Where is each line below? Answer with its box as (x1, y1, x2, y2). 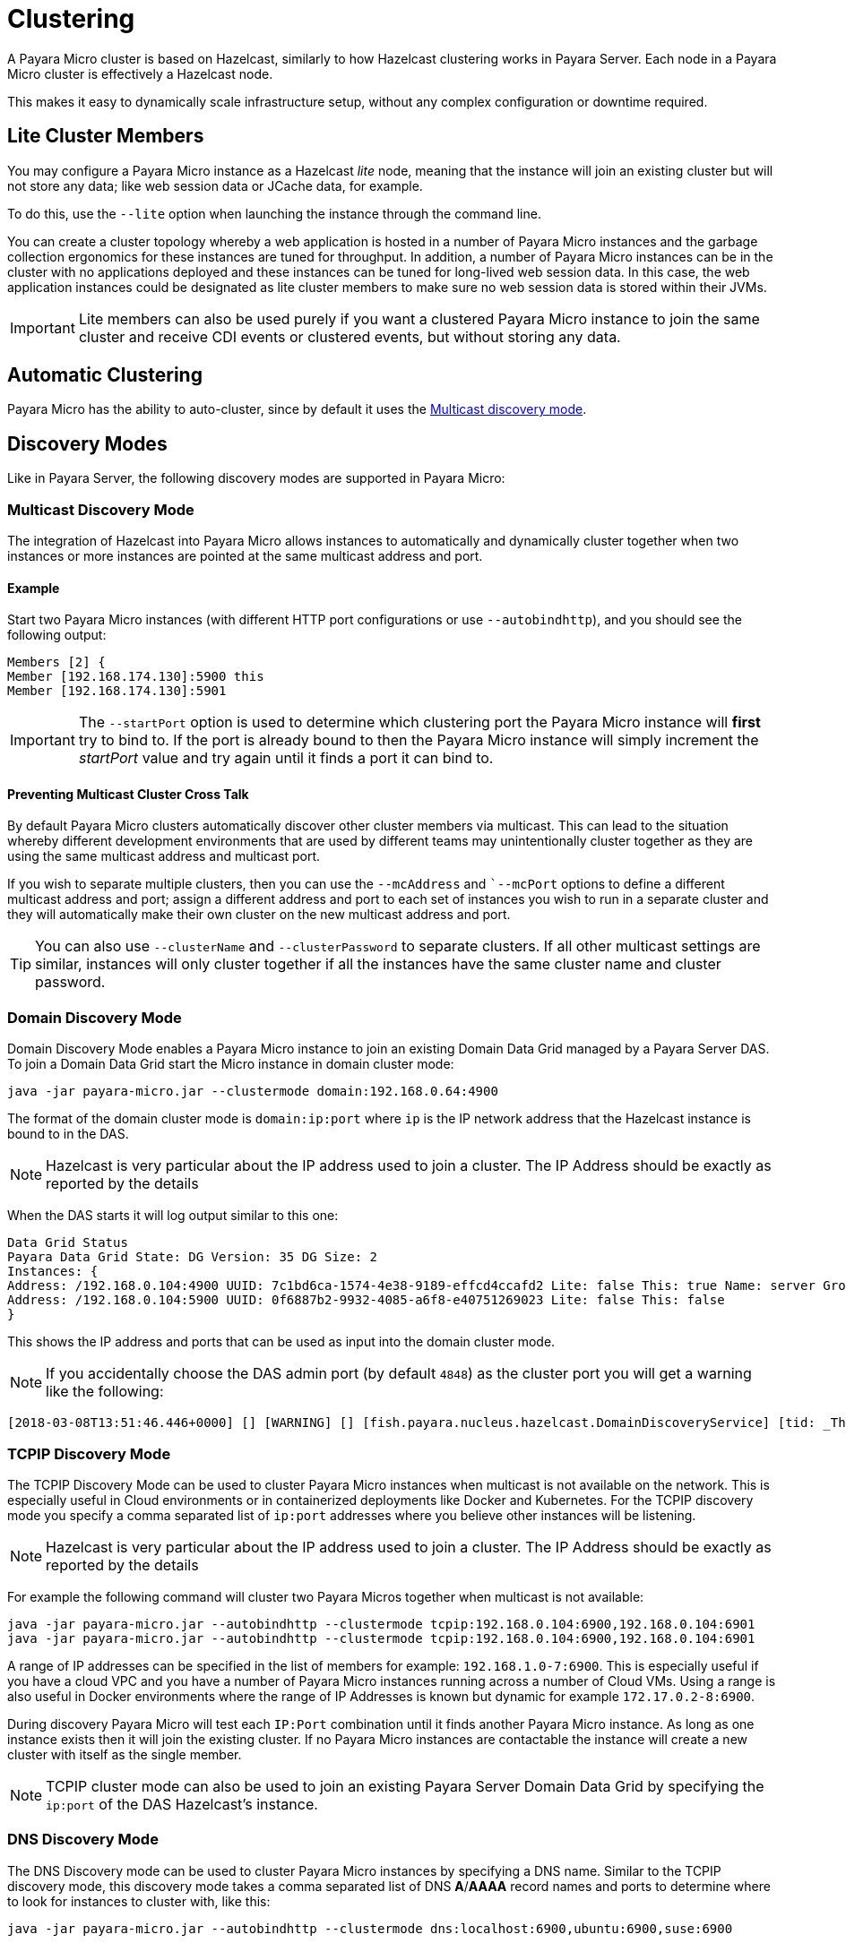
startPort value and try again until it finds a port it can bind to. (78, 749, 494, 768)
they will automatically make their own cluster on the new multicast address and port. (7, 907, 511, 923)
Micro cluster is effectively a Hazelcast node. (7, 65, 273, 82)
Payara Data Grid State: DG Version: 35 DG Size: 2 (7, 1250, 378, 1265)
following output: (7, 627, 107, 643)
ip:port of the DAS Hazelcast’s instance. (46, 1794, 318, 1813)
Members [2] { (7, 655, 106, 670)
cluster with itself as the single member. (7, 1746, 242, 1762)
